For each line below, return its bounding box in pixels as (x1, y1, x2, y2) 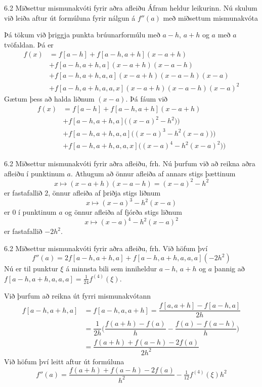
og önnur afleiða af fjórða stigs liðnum (65, 207, 182, 217)
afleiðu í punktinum (4, 168, 65, 178)
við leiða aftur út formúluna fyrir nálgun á (4, 12, 136, 23)
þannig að (214, 263, 245, 274)
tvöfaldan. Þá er (4, 39, 54, 50)
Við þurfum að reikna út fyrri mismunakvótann (4, 290, 151, 301)
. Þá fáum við (125, 93, 168, 104)
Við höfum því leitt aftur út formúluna (4, 356, 124, 366)
